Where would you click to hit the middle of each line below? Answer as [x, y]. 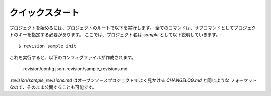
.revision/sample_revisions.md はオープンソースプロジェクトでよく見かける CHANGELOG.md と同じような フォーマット [133, 80]
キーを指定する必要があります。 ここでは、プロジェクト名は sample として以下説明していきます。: [120, 34]
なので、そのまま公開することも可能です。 [53, 87]
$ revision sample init [47, 46]
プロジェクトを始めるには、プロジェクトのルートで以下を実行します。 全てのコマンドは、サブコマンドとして [122, 28]
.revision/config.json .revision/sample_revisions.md [75, 69]
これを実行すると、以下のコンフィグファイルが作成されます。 [73, 57]
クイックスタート [44, 13]
